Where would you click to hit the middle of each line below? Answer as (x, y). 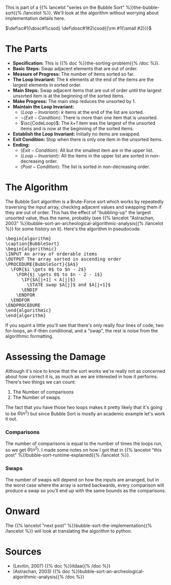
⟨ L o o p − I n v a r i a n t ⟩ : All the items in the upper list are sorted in (85, 155)
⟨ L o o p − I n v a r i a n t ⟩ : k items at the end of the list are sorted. (82, 112)
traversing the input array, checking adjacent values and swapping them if (83, 207)
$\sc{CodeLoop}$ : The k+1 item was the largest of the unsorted (88, 123)
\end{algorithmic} (28, 310)
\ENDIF (30, 290)
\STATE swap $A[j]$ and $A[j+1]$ (69, 285)
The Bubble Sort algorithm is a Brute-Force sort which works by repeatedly (84, 201)
